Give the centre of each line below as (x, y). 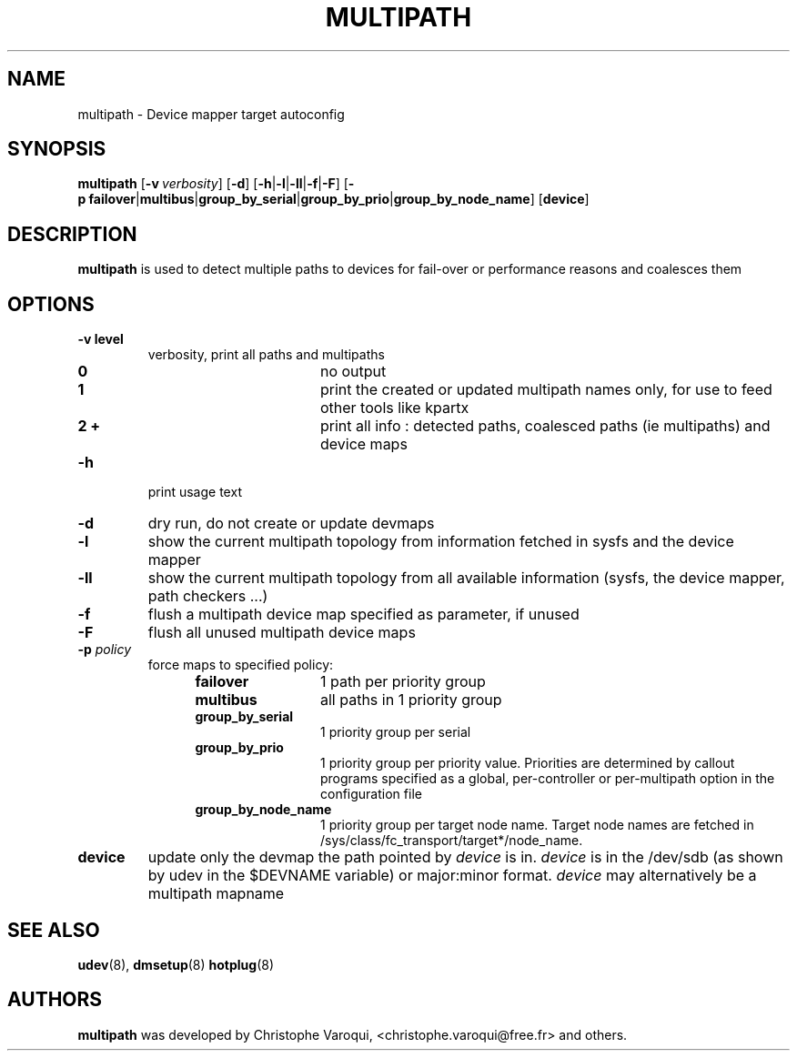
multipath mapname (216, 894)
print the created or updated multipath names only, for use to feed (546, 390)
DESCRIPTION (72, 234)
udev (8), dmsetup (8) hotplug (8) (176, 964)
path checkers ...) (208, 596)
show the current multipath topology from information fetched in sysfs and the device (441, 542)
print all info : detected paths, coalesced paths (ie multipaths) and (545, 426)
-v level (101, 339)
